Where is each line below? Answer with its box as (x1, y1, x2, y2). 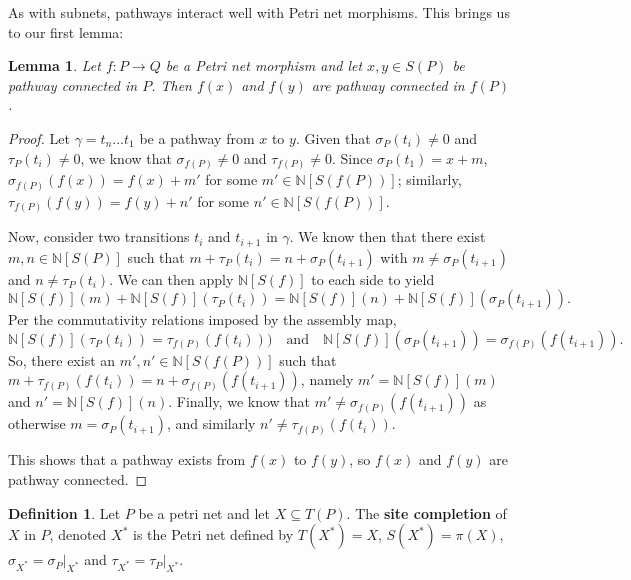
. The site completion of (346, 502, 507, 523)
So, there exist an (8, 349, 116, 370)
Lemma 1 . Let (8, 55, 101, 76)
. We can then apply (109, 268, 234, 289)
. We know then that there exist (289, 226, 486, 247)
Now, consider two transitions (8, 226, 190, 247)
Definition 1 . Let (8, 502, 121, 523)
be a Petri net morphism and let (165, 55, 363, 76)
